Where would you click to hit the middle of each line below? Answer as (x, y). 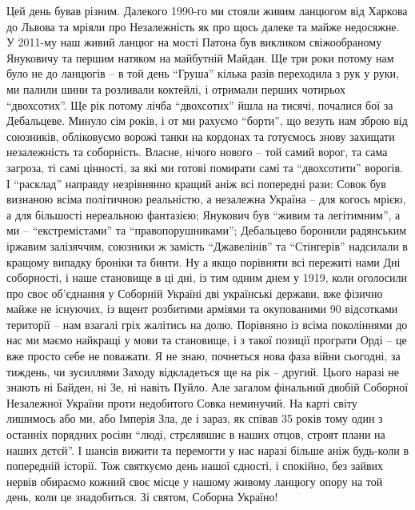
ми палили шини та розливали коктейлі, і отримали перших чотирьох (176, 88)
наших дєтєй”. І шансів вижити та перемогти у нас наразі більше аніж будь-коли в (208, 450)
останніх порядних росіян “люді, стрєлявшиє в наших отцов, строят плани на (196, 434)
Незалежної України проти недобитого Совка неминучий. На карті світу (182, 402)
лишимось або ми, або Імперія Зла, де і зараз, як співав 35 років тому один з (195, 418)
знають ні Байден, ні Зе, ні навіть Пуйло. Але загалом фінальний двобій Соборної (207, 387)
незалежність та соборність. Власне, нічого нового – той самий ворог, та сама (197, 152)
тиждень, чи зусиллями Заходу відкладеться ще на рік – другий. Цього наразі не (203, 371)
